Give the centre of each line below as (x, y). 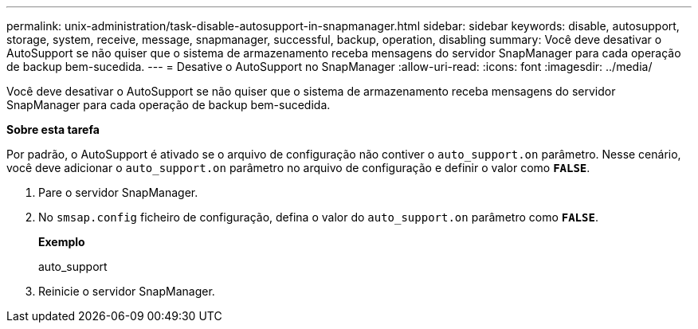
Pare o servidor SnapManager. (118, 192)
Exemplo (62, 242)
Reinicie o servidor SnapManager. (127, 291)
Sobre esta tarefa (53, 129)
